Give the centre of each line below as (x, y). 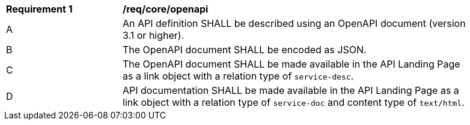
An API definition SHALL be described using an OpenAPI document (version (294, 23)
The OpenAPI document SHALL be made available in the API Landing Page (291, 64)
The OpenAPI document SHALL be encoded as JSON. (245, 50)
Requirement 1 (39, 9)
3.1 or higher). (154, 35)
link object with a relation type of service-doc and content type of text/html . (294, 102)
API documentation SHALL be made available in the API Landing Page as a (291, 90)
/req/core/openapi (166, 9)
